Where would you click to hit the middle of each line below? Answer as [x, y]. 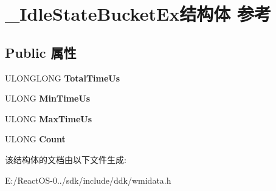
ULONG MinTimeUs [48, 98]
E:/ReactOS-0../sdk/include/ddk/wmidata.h [88, 180]
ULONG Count [35, 139]
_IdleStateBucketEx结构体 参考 [138, 14]
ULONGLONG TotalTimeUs [63, 78]
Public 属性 [41, 52]
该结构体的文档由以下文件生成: [66, 159]
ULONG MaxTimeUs [49, 118]
